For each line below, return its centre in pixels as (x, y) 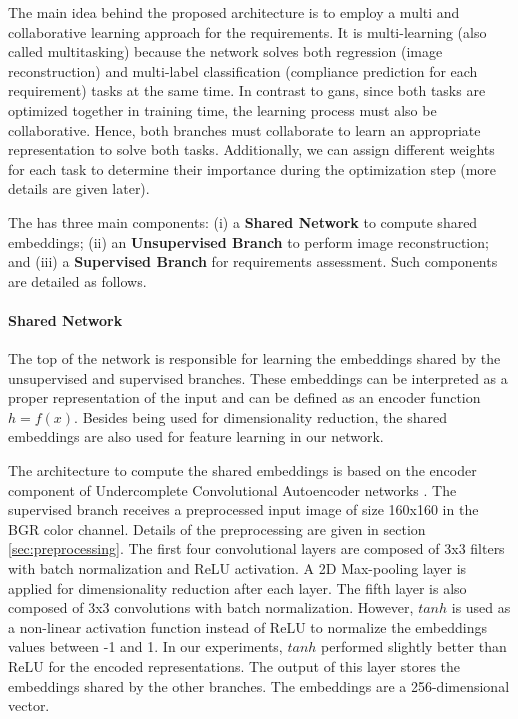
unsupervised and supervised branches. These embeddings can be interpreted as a (258, 377)
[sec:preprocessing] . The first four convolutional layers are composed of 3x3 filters (256, 548)
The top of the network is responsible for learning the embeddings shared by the (254, 358)
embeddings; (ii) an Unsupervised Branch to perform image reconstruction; (248, 241)
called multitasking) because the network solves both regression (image (225, 51)
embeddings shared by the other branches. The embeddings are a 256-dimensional (259, 685)
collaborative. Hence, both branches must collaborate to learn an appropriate (244, 129)
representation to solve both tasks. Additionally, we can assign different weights (251, 149)
